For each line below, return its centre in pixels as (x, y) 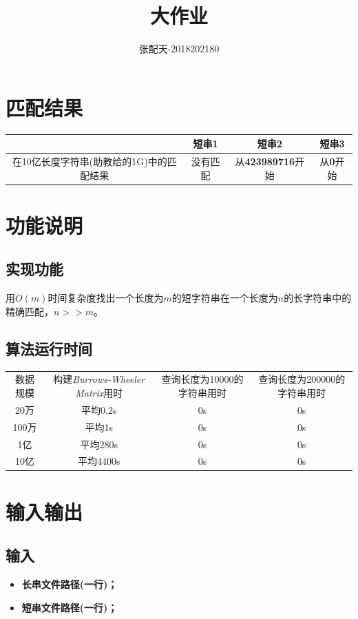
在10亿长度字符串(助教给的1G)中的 (89, 161)
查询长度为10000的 (202, 379)
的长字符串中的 (318, 298)
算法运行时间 (49, 348)
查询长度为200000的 (302, 379)
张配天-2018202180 (179, 49)
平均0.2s (99, 409)
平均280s (99, 444)
